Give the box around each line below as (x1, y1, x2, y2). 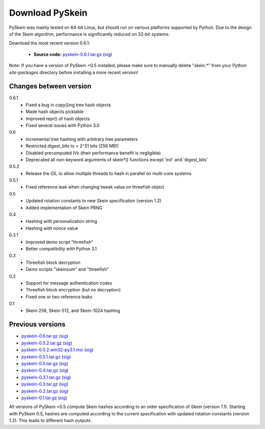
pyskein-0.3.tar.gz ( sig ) (21, 381, 69, 387)
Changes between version (9, 82, 92, 91)
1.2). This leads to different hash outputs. (9, 418, 92, 424)
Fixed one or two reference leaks (26, 294, 93, 300)
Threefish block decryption (26, 260, 81, 265)
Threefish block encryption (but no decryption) (26, 287, 121, 293)
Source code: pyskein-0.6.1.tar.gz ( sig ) (33, 51, 112, 57)
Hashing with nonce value (26, 225, 79, 231)
